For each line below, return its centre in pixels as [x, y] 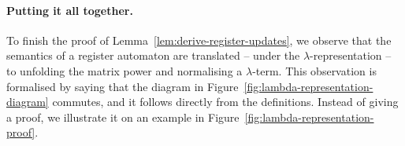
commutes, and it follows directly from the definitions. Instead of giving [225, 102]
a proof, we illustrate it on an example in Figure [123, 117]
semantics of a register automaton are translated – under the [153, 55]
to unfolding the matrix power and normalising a [124, 70]
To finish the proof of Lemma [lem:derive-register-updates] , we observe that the [199, 40]
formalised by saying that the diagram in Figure [123, 86]
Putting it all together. [70, 10]
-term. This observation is [314, 70]
